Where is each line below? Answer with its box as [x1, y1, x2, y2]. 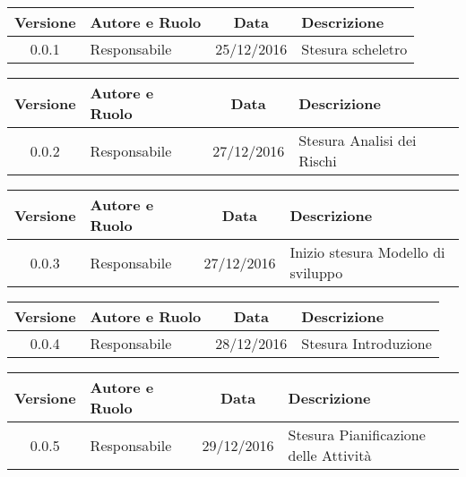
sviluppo [289, 262, 343, 283]
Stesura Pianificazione [288, 424, 426, 445]
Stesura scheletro [301, 38, 408, 59]
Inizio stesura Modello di [289, 242, 445, 262]
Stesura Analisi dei [298, 130, 417, 150]
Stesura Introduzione [301, 333, 432, 353]
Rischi [298, 150, 337, 171]
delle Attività [288, 445, 372, 465]
